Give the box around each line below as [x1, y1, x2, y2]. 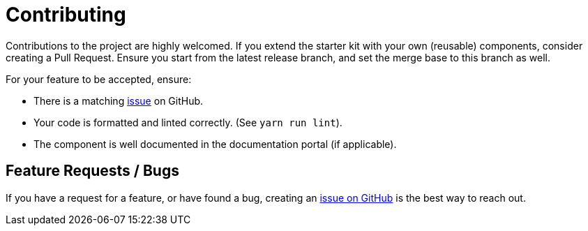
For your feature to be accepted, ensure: [6, 73, 192, 85]
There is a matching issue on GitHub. [33, 94, 204, 107]
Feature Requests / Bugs [6, 162, 179, 180]
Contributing [6, 3, 126, 27]
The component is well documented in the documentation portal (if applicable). [33, 137, 397, 150]
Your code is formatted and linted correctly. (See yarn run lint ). [33, 116, 342, 128]
